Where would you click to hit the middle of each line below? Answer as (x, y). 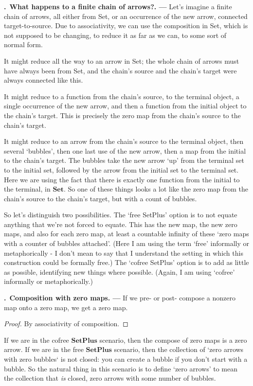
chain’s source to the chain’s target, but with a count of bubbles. (100, 198)
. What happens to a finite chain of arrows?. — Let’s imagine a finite (118, 6)
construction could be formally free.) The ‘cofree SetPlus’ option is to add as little (126, 262)
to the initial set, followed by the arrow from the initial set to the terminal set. (121, 169)
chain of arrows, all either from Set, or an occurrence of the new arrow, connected (126, 16)
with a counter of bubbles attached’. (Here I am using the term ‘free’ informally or (126, 243)
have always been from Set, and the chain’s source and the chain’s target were (120, 70)
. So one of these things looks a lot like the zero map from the (156, 189)
